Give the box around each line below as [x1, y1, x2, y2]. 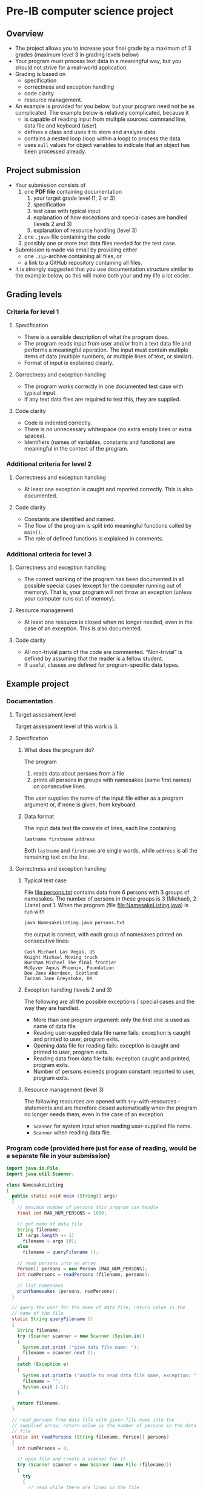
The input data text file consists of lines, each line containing [24, 824, 176, 831]
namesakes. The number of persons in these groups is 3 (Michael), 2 [24, 894, 197, 902]
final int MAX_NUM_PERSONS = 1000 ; [17, 1210, 107, 1216]
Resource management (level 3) [24, 1086, 104, 1093]
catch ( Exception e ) [17, 1361, 69, 1368]
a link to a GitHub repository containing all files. [24, 259, 142, 266]
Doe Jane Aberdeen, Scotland [24, 970, 98, 976]
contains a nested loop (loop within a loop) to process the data [24, 135, 181, 142]
